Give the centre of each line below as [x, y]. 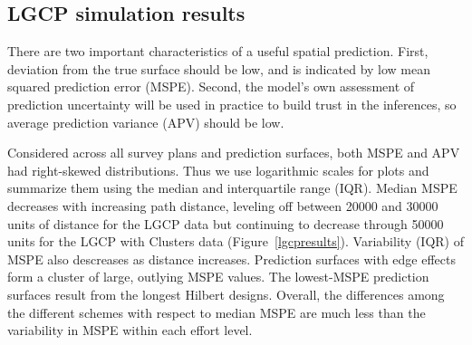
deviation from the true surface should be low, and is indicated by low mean [219, 68]
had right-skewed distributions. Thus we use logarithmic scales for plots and [218, 170]
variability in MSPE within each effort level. [130, 330]
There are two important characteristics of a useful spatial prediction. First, [218, 51]
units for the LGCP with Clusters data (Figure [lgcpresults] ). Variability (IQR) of [236, 241]
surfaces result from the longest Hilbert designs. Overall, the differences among [226, 294]
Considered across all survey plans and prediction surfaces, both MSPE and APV [234, 153]
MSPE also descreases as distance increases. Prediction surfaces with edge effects [231, 259]
